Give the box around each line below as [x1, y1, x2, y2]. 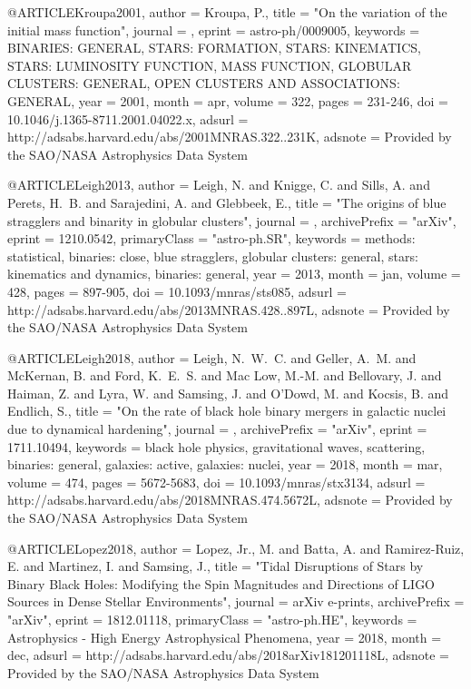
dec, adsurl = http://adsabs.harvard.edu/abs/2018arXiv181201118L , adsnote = [7, 645, 449, 664]
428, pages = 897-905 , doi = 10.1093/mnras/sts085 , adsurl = [7, 281, 347, 300]
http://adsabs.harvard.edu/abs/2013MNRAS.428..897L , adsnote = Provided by [7, 300, 450, 319]
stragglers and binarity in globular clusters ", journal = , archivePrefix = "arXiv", [7, 211, 456, 230]
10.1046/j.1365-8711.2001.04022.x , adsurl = [7, 109, 249, 128]
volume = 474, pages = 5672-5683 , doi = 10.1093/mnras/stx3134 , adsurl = [7, 472, 426, 491]
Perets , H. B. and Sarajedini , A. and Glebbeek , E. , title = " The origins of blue [7, 192, 446, 212]
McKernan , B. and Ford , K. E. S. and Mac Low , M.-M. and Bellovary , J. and [7, 366, 442, 385]
